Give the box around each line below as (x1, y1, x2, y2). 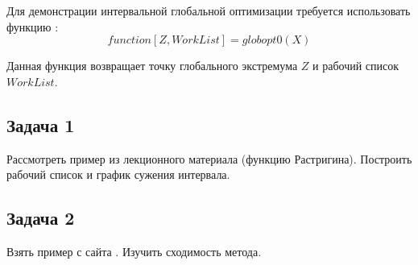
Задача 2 (6, 205, 75, 230)
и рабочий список (312, 57, 399, 74)
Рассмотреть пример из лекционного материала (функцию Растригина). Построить (6, 150, 412, 167)
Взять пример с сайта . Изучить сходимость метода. (6, 242, 262, 259)
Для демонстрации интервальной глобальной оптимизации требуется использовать (6, 2, 411, 19)
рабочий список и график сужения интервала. (6, 166, 230, 183)
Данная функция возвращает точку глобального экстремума (6, 57, 298, 74)
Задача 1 (6, 112, 75, 137)
